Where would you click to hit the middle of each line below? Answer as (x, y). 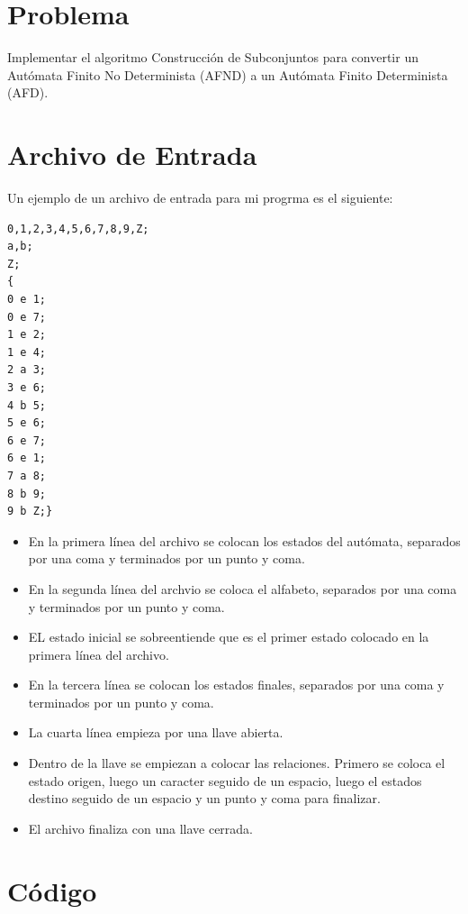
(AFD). (28, 92)
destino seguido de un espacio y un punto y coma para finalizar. (204, 798)
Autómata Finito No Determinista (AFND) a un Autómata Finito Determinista (228, 74)
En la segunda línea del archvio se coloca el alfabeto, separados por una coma (243, 588)
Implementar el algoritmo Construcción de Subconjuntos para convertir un (213, 57)
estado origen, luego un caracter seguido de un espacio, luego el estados (225, 780)
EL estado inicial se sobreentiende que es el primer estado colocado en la (229, 637)
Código (52, 890)
